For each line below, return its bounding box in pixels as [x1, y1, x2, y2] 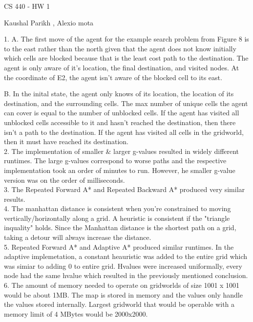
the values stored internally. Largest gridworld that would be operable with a [4, 299, 235, 309]
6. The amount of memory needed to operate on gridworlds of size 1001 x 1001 [4, 280, 240, 290]
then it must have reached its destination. [4, 136, 128, 147]
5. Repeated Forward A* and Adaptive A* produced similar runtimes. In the [4, 241, 234, 252]
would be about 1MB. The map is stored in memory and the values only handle [4, 289, 243, 300]
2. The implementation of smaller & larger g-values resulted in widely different [4, 146, 239, 156]
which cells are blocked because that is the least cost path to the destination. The [4, 53, 249, 63]
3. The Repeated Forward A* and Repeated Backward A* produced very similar [4, 184, 245, 194]
